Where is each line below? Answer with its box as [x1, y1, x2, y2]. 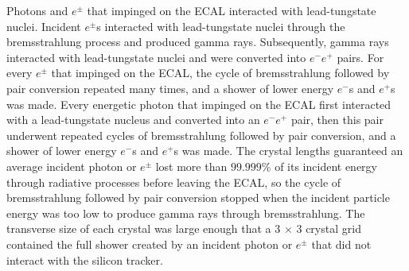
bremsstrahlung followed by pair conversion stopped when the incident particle [6, 189, 390, 206]
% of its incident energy [261, 157, 377, 174]
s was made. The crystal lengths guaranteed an [173, 142, 403, 159]
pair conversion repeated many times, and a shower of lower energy [6, 79, 334, 96]
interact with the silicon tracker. [6, 251, 163, 268]
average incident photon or [6, 157, 137, 174]
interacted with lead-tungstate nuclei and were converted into [6, 48, 306, 65]
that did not [311, 235, 372, 252]
